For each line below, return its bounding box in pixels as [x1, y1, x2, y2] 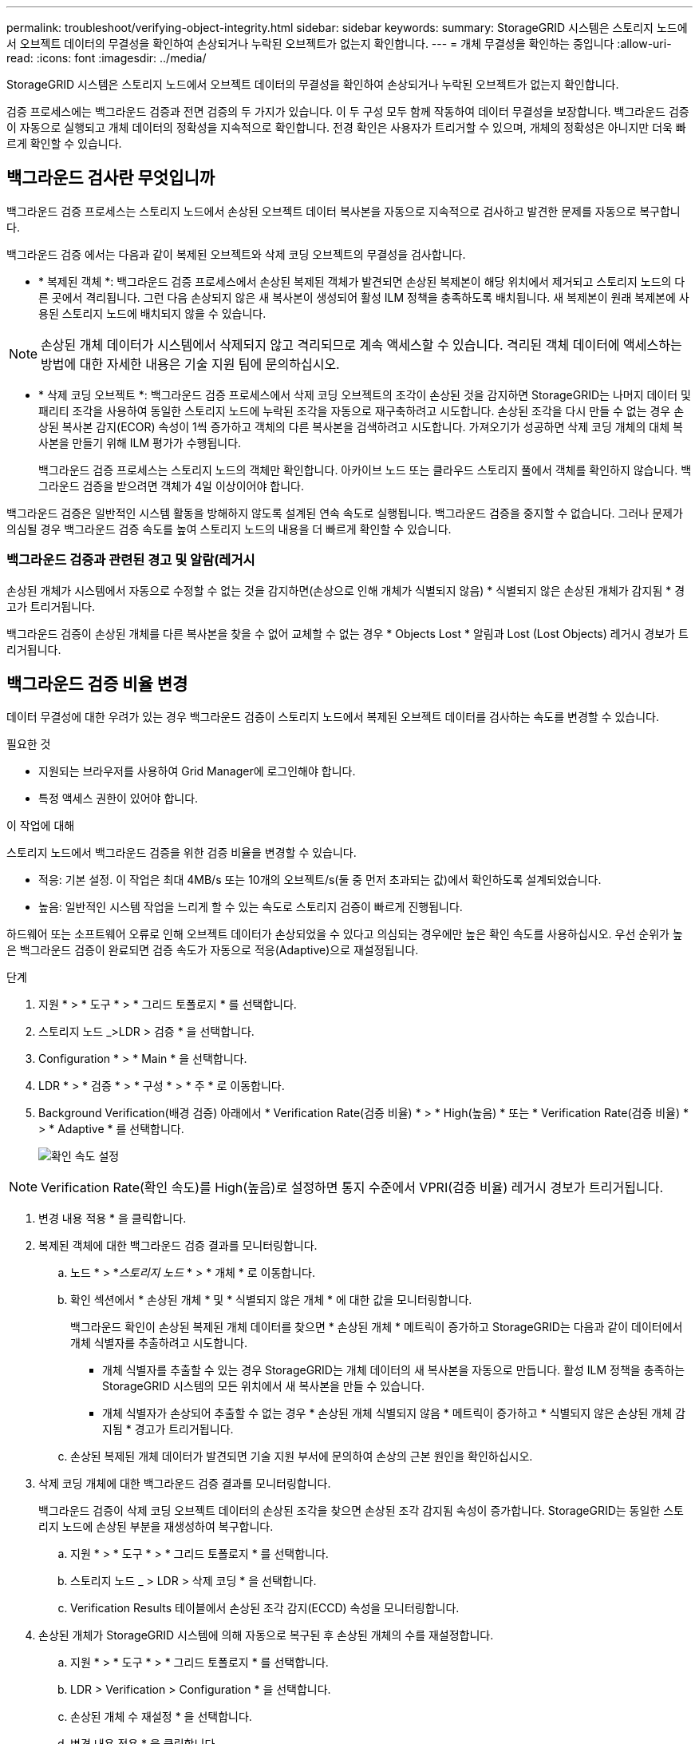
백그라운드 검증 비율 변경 [6, 674, 188, 695]
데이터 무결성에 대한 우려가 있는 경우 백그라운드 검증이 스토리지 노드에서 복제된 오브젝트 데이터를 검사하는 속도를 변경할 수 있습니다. [6, 710, 660, 724]
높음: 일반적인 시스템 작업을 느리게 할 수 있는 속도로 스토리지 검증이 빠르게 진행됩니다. [38, 900, 463, 914]
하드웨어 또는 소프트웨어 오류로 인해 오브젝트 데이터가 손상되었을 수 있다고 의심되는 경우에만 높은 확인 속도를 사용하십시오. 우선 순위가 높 [6, 927, 683, 941]
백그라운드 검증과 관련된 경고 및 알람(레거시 [6, 552, 255, 569]
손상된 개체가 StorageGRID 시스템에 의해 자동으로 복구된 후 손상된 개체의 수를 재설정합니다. [38, 1628, 494, 1643]
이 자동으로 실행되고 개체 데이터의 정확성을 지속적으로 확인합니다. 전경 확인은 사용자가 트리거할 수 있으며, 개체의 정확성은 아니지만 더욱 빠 [6, 121, 686, 134]
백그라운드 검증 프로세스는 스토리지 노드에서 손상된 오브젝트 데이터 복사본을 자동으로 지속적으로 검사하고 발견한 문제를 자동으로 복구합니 [6, 204, 681, 218]
